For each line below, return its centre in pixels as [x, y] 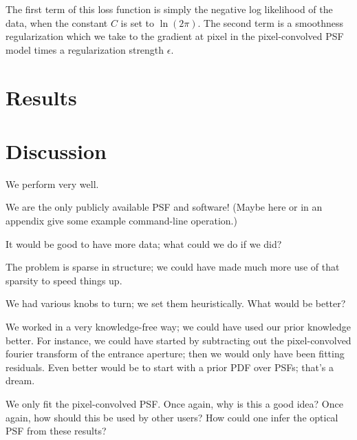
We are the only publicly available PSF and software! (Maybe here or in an [164, 207]
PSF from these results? [56, 431]
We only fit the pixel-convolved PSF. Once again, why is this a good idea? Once [174, 404]
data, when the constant [57, 22]
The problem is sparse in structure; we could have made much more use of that [173, 267]
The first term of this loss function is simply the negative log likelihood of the [169, 9]
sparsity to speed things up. [64, 280]
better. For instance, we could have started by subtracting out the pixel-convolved [178, 340]
